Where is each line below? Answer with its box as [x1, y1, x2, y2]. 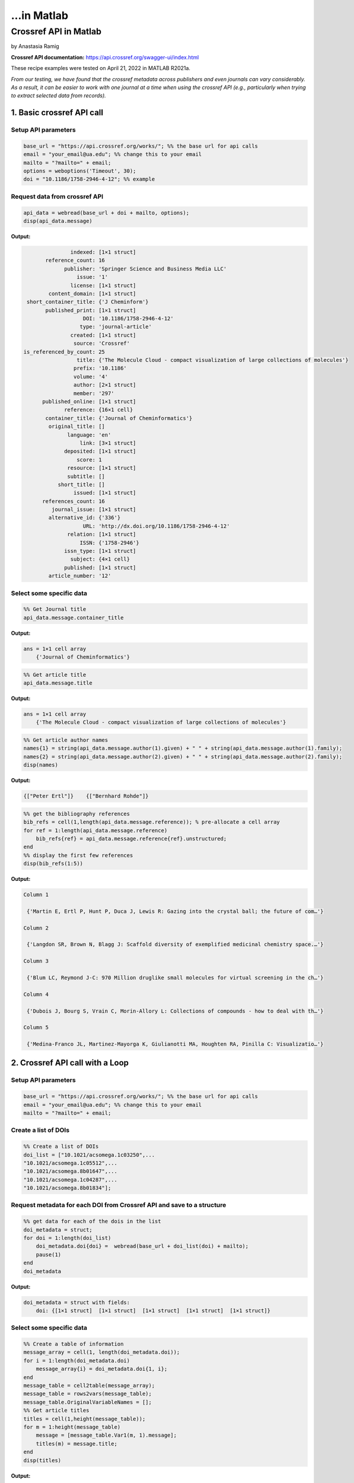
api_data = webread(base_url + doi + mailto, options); [23, 209, 190, 216]
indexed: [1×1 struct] [70, 249, 136, 255]
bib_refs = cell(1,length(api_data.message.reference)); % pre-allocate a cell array [23, 819, 280, 826]
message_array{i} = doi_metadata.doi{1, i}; [36, 1366, 168, 1373]
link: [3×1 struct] [79, 440, 136, 446]
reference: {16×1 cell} [64, 406, 133, 413]
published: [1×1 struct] [64, 564, 136, 571]
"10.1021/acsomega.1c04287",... [23, 1176, 118, 1183]
